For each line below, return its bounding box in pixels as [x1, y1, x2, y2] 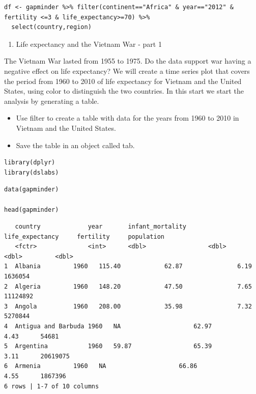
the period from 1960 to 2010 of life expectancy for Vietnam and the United [4, 75, 242, 86]
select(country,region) [11, 23, 92, 31]
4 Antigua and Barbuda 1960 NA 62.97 [4, 323, 212, 330]
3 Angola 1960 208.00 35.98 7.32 [4, 302, 252, 310]
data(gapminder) [4, 186, 59, 193]
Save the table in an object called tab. [16, 139, 135, 150]
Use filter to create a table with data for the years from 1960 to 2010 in [16, 112, 239, 123]
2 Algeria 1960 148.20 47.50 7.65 [4, 283, 252, 290]
